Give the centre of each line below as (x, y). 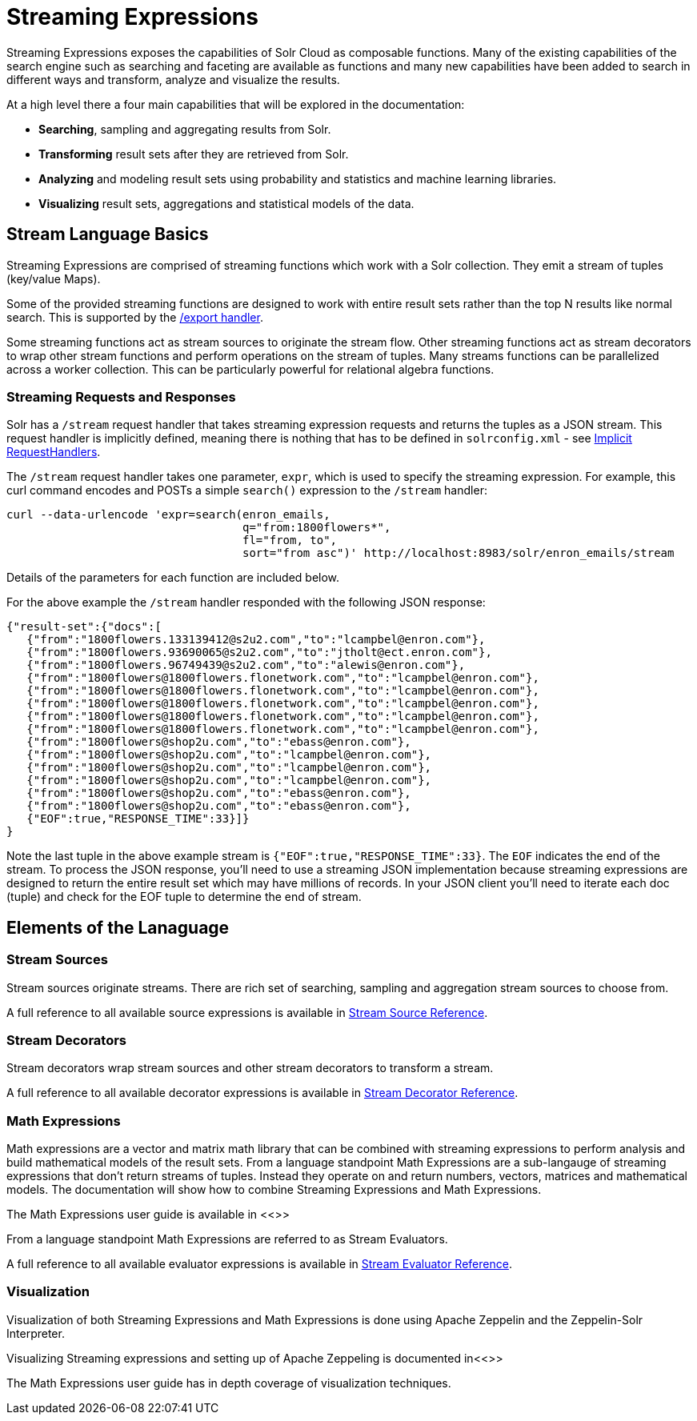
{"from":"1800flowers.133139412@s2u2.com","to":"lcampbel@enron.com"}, (256, 640)
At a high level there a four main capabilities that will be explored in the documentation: (236, 104)
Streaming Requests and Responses (121, 396)
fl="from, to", (290, 540)
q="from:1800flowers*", (317, 528)
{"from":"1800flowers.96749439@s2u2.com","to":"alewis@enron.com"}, (246, 665)
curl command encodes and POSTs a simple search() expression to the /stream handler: (247, 490)
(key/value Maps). (54, 278)
